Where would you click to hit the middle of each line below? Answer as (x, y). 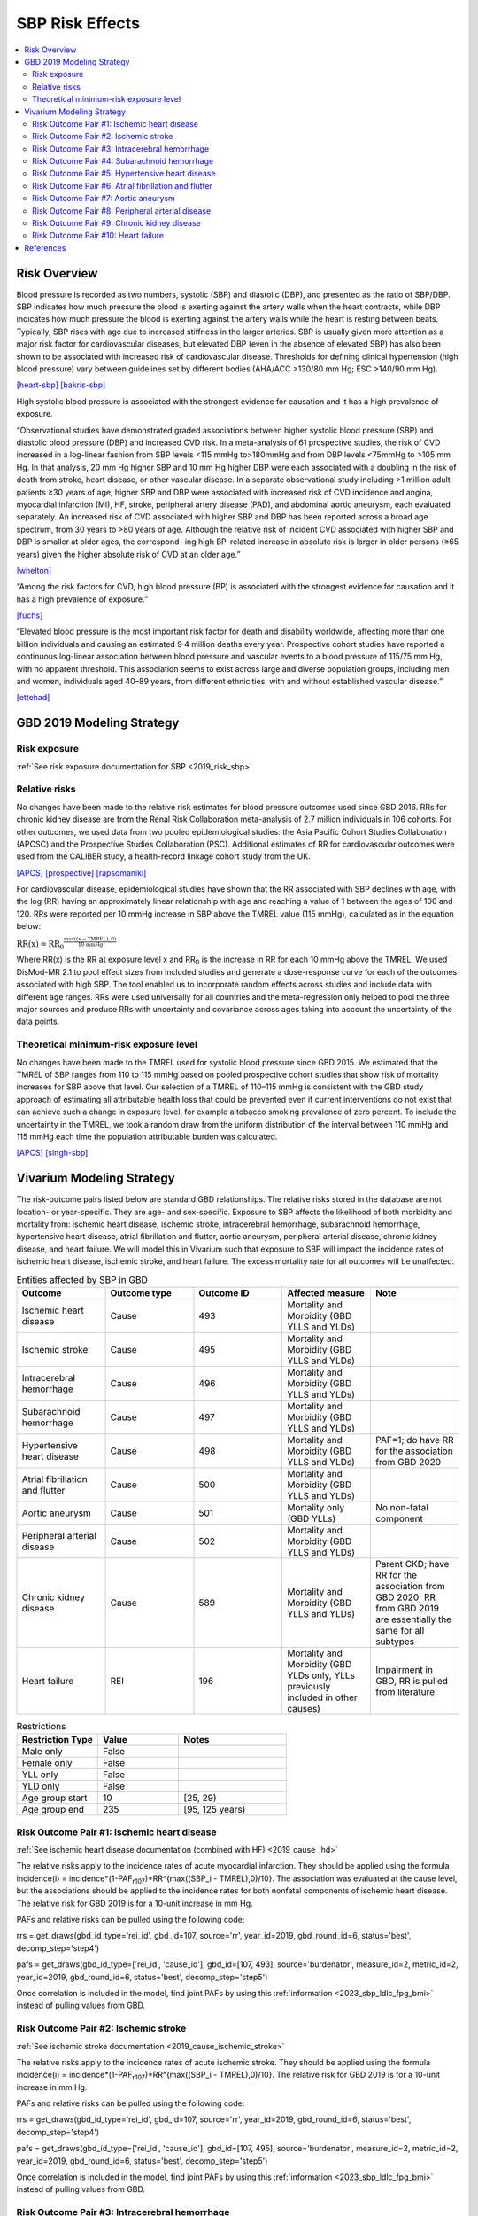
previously (309, 1686)
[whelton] (34, 570)
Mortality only (316, 1507)
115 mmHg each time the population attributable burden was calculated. (147, 1136)
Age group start (54, 1798)
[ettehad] (33, 698)
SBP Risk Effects (78, 23)
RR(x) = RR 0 (40, 945)
